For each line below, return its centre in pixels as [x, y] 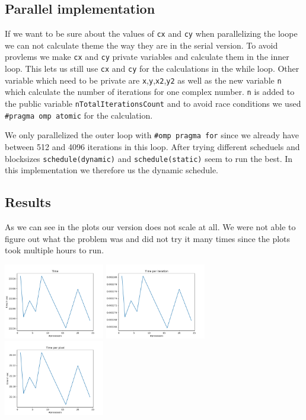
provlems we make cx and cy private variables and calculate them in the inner [147, 57]
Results [28, 202]
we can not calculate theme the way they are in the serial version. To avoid [141, 45]
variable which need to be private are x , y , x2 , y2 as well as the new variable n [143, 80]
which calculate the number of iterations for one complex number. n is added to [150, 92]
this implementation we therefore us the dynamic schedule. [112, 170]
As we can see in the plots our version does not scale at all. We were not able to [150, 227]
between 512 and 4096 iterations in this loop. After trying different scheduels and [152, 147]
